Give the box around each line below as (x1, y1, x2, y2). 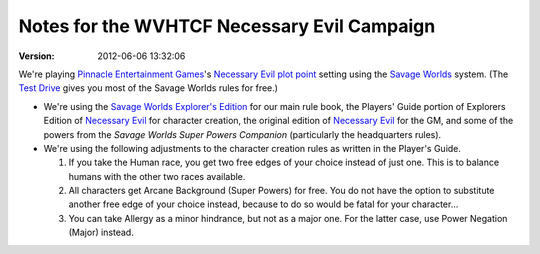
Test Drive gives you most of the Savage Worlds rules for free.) (18, 82, 279, 94)
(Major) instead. (68, 226, 134, 239)
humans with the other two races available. (68, 170, 246, 182)
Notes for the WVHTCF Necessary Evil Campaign (18, 15, 436, 37)
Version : (18, 50, 55, 62)
